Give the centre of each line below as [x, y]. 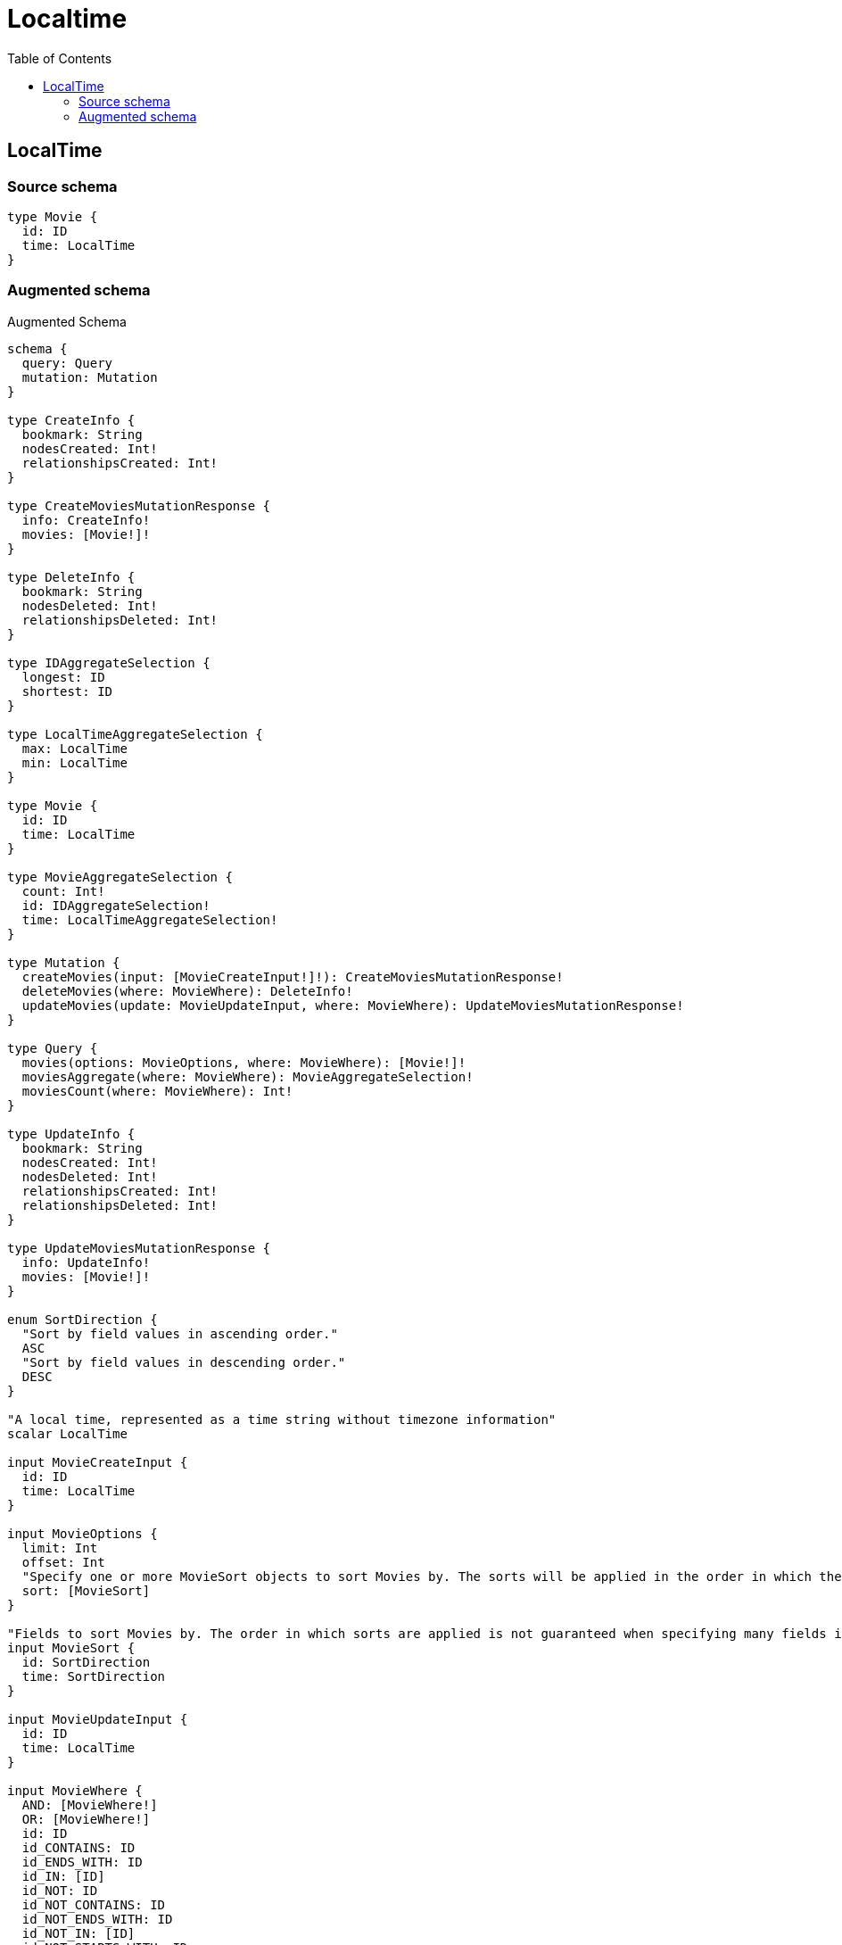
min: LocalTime [74, 762]
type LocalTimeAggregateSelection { [135, 734]
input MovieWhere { [75, 1790]
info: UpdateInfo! [86, 1262]
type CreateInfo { [71, 420]
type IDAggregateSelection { [109, 662]
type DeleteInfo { [71, 577]
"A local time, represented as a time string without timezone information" [282, 1419]
